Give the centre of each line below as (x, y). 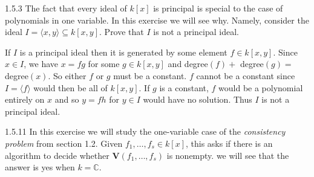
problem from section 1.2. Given (64, 143)
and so (67, 99)
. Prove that (122, 32)
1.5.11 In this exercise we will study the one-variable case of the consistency (145, 131)
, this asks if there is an (229, 143)
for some (104, 64)
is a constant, (184, 87)
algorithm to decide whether (57, 155)
